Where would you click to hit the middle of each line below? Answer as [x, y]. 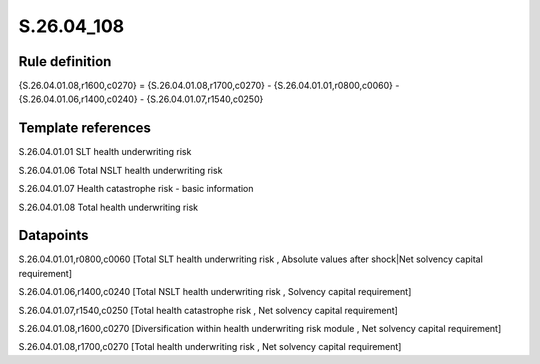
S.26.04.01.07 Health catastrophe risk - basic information [136, 189]
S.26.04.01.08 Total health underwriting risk [108, 207]
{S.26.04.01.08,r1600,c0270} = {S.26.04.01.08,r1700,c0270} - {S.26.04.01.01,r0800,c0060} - [209, 86]
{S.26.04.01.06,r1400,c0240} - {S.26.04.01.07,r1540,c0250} [141, 99]
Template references [85, 128]
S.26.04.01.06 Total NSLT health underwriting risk [120, 170]
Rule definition [65, 61]
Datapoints [53, 235]
